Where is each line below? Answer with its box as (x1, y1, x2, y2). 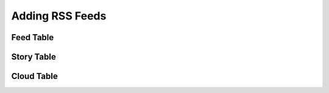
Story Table (11, 52, 56, 62)
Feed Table (11, 32, 54, 43)
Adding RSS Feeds (11, 9, 107, 22)
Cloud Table (11, 71, 58, 81)
